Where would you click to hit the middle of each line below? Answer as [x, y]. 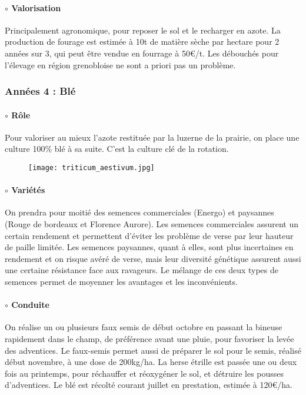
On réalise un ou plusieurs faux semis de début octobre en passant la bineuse [144, 327]
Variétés [28, 190]
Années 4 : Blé [40, 91]
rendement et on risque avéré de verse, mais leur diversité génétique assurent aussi [153, 258]
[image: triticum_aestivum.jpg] [92, 168]
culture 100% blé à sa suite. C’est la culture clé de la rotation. [117, 149]
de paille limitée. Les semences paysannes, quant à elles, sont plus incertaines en [149, 247]
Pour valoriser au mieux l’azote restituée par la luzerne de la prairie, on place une [152, 137]
